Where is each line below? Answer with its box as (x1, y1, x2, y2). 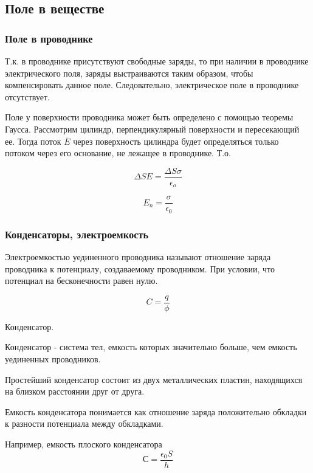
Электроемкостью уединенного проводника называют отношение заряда (5, 250, 271, 263)
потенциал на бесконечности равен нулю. (5, 274, 158, 287)
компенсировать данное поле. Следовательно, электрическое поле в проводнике (5, 78, 299, 91)
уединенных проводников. (5, 353, 101, 365)
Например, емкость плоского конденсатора (5, 438, 162, 450)
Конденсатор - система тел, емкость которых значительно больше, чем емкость (5, 340, 297, 353)
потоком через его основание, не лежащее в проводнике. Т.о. (5, 147, 231, 159)
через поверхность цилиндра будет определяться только (73, 134, 279, 147)
